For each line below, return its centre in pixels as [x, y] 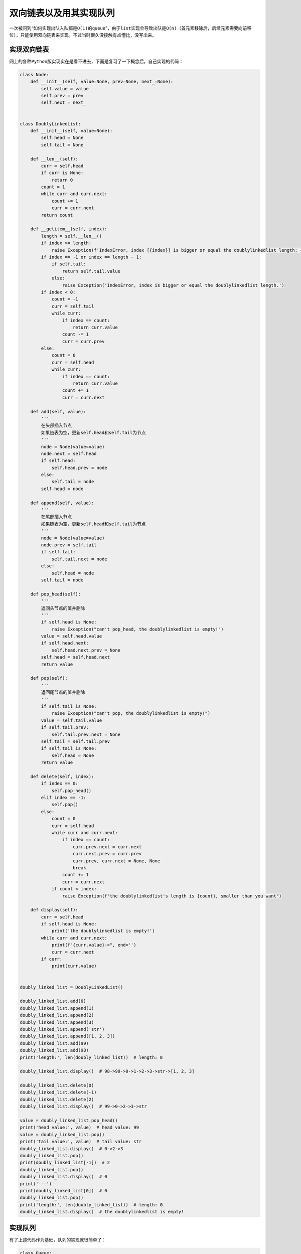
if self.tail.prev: [65, 728]
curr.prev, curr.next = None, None [117, 861]
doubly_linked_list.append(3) [57, 1022]
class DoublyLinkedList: [50, 124]
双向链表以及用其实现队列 [62, 13]
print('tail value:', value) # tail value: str [81, 1142]
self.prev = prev [62, 96]
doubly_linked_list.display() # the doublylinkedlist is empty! [102, 1212]
